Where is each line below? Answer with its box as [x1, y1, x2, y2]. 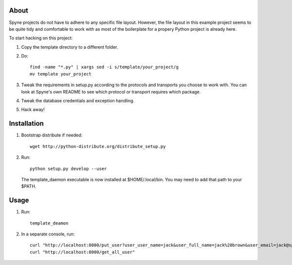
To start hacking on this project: [9, 35, 73, 41]
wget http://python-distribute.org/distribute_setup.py [30, 144, 166, 149]
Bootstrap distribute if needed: [21, 132, 83, 138]
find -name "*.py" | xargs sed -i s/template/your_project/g [30, 64, 179, 70]
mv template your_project [30, 71, 92, 76]
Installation [9, 119, 44, 128]
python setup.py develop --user [30, 166, 107, 171]
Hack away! [21, 107, 45, 113]
